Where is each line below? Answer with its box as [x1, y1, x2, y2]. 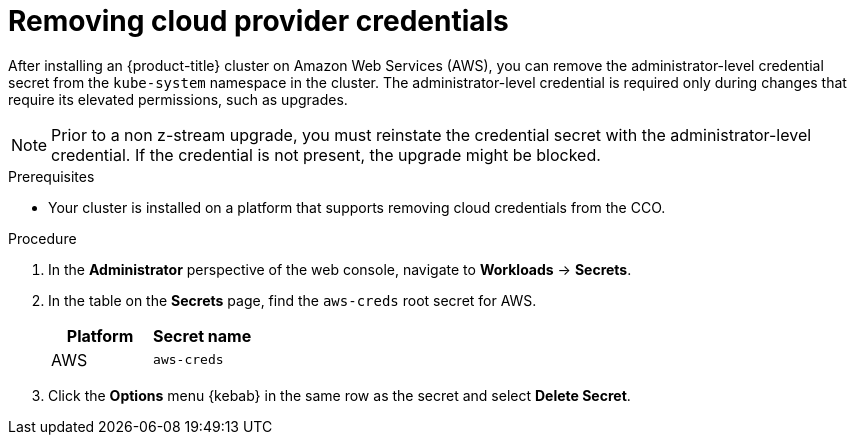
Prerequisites [8, 167, 95, 185]
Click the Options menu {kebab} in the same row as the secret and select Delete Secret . [48, 386, 631, 404]
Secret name [153, 325, 252, 346]
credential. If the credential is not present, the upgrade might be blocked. [51, 144, 601, 165]
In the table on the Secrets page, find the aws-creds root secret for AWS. [48, 291, 537, 309]
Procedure [8, 229, 77, 247]
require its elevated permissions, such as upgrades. [8, 90, 348, 108]
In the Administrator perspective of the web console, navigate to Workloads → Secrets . [48, 260, 632, 278]
